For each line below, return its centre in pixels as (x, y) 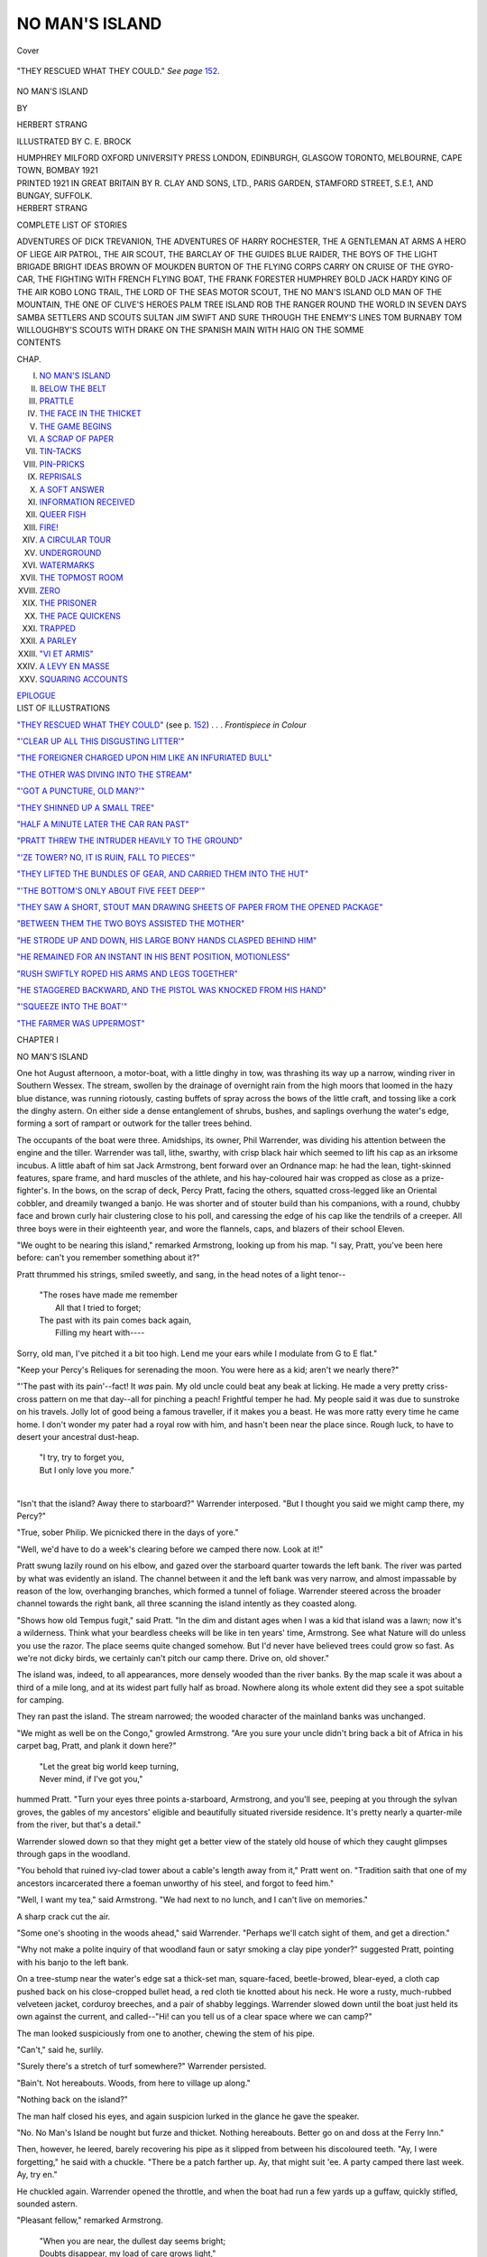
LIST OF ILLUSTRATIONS (63, 708)
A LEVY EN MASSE (74, 666)
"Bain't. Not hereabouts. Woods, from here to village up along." (134, 2083)
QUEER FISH (63, 515)
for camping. (41, 1700)
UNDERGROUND (70, 553)
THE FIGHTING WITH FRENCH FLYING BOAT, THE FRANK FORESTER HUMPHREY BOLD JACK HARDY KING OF (245, 279)
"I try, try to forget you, (82, 1457)
